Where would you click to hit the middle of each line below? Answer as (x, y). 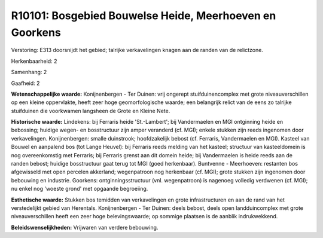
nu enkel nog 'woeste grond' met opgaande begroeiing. (80, 189)
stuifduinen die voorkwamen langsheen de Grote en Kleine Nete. (91, 111)
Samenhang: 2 (29, 72)
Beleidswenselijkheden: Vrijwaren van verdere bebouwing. (85, 227)
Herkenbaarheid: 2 (34, 61)
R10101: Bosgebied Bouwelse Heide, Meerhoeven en (144, 16)
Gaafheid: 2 (25, 83)
